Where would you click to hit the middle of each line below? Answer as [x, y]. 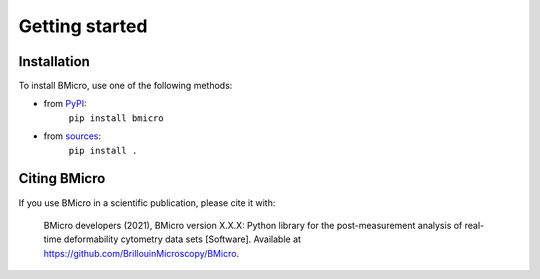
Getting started [83, 26]
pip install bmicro [116, 118]
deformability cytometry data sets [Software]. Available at [182, 239]
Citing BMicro [62, 178]
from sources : [72, 136]
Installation [54, 61]
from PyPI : [65, 104]
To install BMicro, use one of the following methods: [125, 86]
